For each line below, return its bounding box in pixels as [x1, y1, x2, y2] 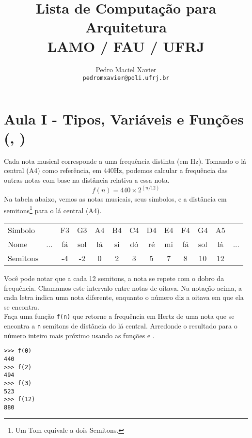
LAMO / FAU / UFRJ [47, 36, 205, 56]
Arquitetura [85, 17, 167, 37]
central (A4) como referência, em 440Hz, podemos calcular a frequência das [4, 165, 228, 175]
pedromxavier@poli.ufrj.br [82, 75, 170, 82]
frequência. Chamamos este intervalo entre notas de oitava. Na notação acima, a [4, 282, 242, 293]
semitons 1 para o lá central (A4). [4, 203, 102, 215]
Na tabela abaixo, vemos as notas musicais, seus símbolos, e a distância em [4, 194, 227, 204]
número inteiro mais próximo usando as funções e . [4, 330, 155, 340]
